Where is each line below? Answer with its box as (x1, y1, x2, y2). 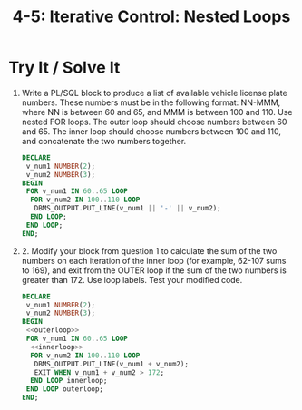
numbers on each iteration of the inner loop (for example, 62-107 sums (21, 255, 287, 266)
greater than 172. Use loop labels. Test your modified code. (21, 274, 243, 285)
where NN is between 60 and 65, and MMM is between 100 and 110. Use (21, 106, 293, 117)
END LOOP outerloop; (25, 385, 104, 394)
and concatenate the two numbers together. (21, 135, 187, 146)
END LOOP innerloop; (30, 376, 108, 386)
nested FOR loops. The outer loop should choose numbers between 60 (21, 116, 287, 127)
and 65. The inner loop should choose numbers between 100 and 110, (21, 125, 282, 137)
